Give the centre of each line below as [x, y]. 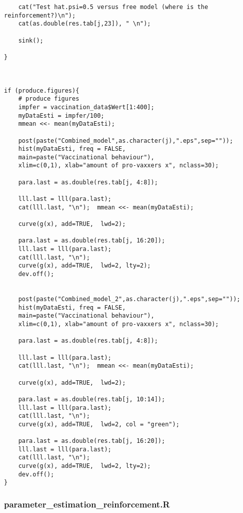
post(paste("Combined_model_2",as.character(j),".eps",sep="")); [129, 299]
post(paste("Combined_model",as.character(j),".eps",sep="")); [126, 141]
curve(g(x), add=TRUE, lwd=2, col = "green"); [99, 424]
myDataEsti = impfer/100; [61, 115]
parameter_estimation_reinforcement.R [87, 504]
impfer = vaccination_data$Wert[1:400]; [86, 107]
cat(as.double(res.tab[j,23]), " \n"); [84, 24]
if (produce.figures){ [42, 90]
